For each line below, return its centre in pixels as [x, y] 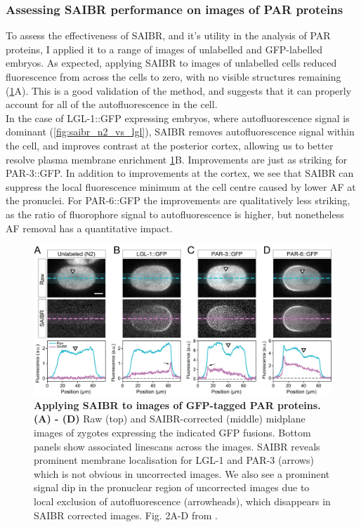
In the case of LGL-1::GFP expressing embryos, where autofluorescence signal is [178, 118]
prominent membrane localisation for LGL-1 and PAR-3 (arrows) [174, 460]
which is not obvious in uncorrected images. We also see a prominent [182, 473]
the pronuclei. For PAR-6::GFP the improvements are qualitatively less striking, [178, 200]
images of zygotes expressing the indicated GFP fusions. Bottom [172, 432]
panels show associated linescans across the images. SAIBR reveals [177, 446]
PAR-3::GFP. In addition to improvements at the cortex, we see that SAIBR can [180, 173]
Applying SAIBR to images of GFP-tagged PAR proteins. [177, 405]
